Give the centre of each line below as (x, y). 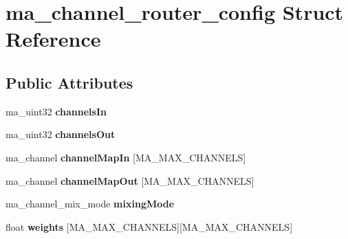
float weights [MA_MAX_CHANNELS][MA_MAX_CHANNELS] (149, 226)
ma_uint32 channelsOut (61, 134)
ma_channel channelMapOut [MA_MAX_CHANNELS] (130, 180)
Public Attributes (69, 82)
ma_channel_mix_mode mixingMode (90, 204)
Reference (53, 39)
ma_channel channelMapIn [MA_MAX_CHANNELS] (126, 157)
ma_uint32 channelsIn (56, 111)
